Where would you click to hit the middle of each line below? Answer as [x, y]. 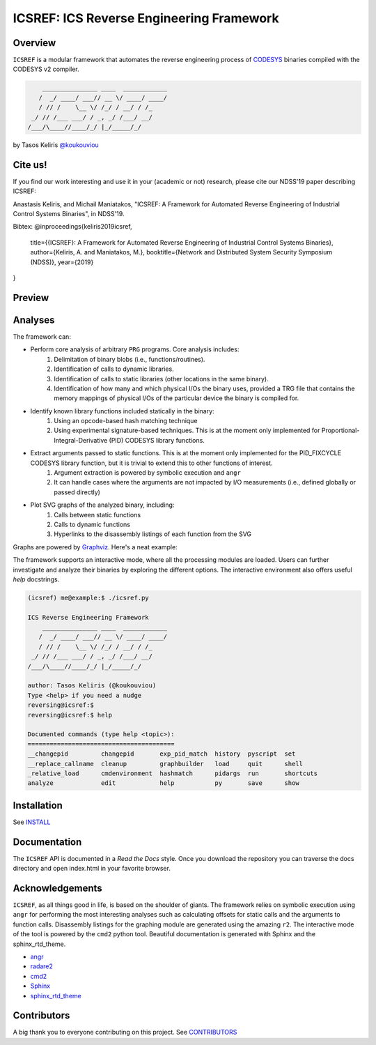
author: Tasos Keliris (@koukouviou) [92, 686]
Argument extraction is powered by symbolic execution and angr [148, 473]
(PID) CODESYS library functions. [157, 440]
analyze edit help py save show [163, 783]
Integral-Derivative [81, 440]
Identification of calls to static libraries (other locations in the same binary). [161, 379]
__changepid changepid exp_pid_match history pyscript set [162, 754]
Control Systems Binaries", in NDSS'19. [69, 214]
